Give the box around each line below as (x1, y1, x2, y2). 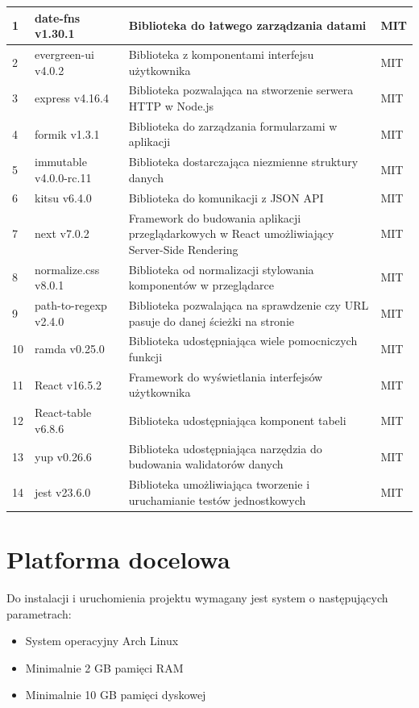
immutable (35, 153, 87, 170)
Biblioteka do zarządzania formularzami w (128, 117, 338, 134)
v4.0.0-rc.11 (35, 169, 92, 185)
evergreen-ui (35, 45, 94, 62)
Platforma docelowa (6, 543, 230, 576)
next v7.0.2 (35, 225, 89, 242)
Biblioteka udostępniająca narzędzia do (128, 439, 322, 456)
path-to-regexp (35, 297, 107, 313)
